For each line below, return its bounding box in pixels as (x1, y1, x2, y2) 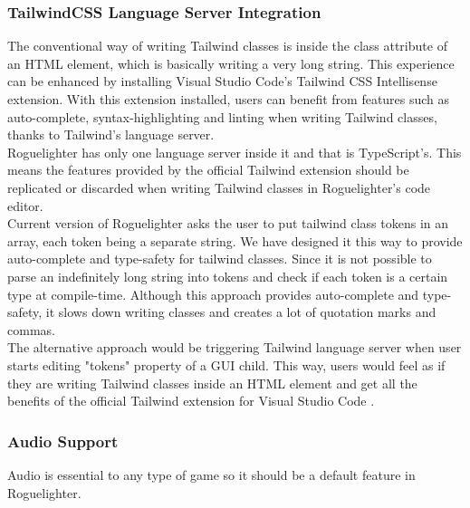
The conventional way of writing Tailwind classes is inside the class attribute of (7, 36, 447, 55)
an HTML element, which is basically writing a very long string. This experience (7, 53, 455, 72)
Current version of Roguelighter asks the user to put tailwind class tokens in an (7, 214, 449, 233)
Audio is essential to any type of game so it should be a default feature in (7, 465, 416, 484)
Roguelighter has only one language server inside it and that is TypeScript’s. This (7, 142, 462, 161)
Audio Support (7, 429, 119, 452)
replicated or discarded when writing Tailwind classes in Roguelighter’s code (7, 177, 431, 196)
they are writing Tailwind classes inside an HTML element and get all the (7, 373, 417, 392)
